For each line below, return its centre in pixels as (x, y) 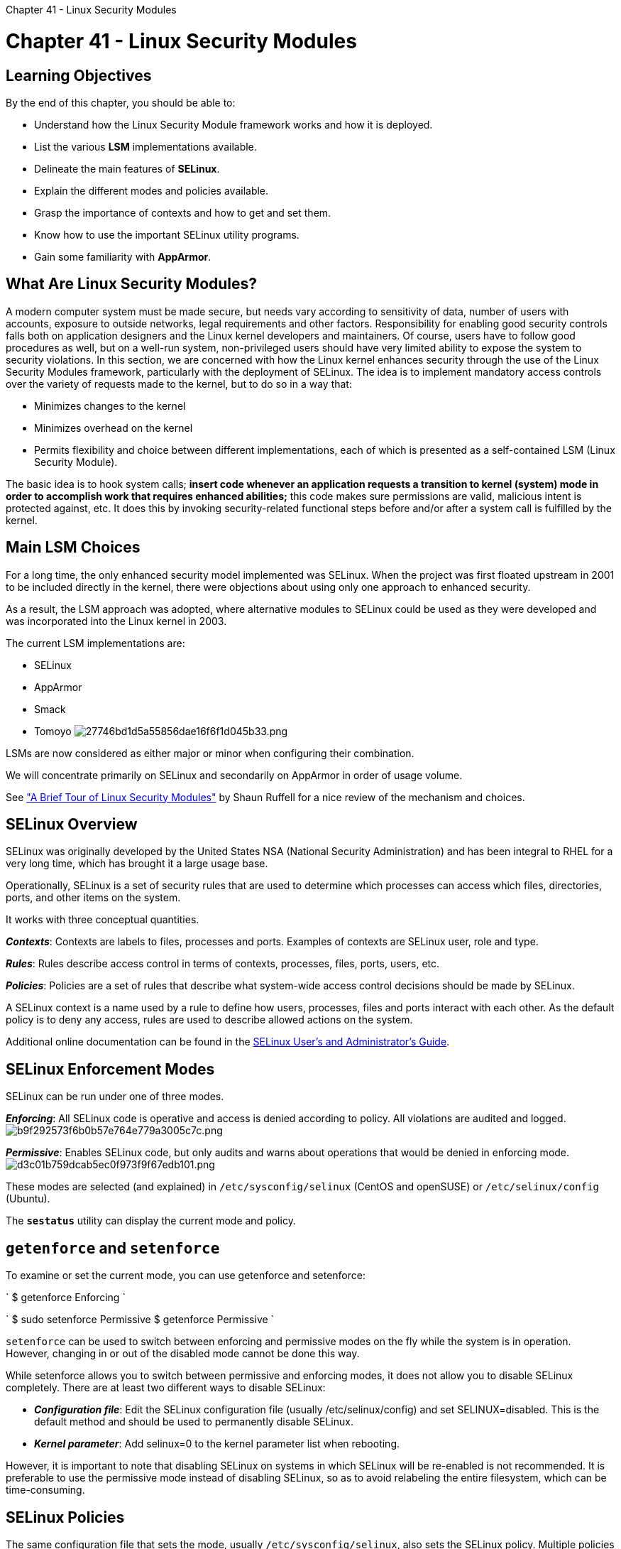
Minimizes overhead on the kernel (114, 428)
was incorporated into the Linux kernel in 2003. (116, 621)
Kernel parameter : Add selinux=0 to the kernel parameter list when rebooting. (217, 1444)
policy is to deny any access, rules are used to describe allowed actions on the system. (209, 1020)
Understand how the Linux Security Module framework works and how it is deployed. (233, 124)
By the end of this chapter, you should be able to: (121, 102)
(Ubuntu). (28, 1199)
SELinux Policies (65, 1517)
